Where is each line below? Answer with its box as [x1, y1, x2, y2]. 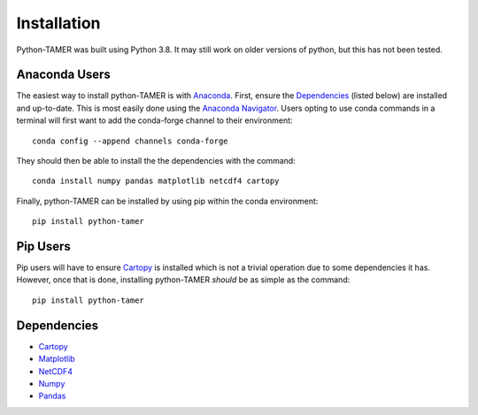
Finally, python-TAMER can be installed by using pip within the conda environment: [16, 196, 319, 206]
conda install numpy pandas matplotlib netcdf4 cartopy [32, 176, 280, 186]
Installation [16, 13, 101, 33]
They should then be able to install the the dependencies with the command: [16, 156, 296, 166]
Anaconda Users [16, 67, 111, 82]
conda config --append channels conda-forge [32, 135, 229, 146]
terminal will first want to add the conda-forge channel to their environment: [16, 115, 293, 126]
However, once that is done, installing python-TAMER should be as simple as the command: [16, 274, 351, 285]
